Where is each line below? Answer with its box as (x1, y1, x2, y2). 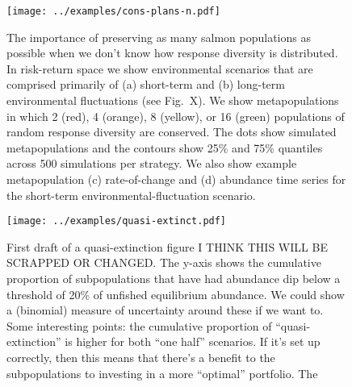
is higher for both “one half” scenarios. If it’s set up (65, 333, 321, 350)
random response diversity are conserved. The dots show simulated (6, 123, 337, 140)
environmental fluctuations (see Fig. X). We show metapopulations (6, 92, 339, 109)
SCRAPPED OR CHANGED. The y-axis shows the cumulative (6, 254, 321, 271)
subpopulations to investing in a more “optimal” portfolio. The (6, 364, 318, 381)
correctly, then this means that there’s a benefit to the (6, 349, 275, 365)
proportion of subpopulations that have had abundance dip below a (6, 270, 341, 287)
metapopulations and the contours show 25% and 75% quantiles (6, 139, 323, 156)
